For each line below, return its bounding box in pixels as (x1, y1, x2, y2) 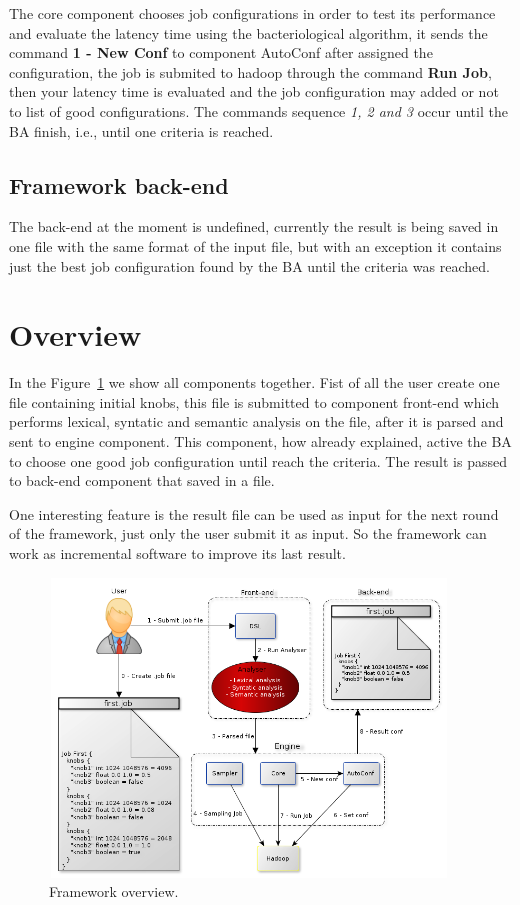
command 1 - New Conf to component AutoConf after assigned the (9, 42, 433, 63)
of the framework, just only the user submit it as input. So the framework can (9, 523, 487, 544)
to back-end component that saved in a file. (9, 470, 275, 491)
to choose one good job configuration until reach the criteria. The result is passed (9, 450, 507, 471)
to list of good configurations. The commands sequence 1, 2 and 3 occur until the (9, 100, 508, 121)
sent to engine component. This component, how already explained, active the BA (9, 431, 512, 452)
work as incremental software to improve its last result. (9, 543, 346, 564)
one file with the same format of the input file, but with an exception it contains (9, 235, 502, 256)
